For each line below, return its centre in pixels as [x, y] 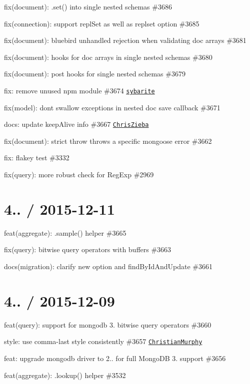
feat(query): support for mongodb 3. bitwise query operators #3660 [108, 324]
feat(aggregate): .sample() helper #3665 [65, 232]
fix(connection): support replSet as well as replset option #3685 [102, 23]
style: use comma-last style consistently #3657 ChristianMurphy [103, 341]
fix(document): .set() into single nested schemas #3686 [88, 6]
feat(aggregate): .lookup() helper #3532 [65, 375]
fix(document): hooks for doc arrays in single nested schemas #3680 [108, 57]
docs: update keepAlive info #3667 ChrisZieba [76, 124]
